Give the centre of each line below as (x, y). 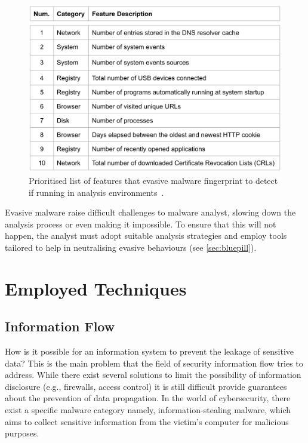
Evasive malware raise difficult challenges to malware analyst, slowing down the (150, 212)
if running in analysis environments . (96, 192)
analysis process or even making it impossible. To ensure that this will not (141, 224)
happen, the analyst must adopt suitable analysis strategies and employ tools (146, 236)
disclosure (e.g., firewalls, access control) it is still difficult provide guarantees (146, 386)
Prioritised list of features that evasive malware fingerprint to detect (153, 180)
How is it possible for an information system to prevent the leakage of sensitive (150, 351)
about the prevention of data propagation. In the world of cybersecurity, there (148, 398)
